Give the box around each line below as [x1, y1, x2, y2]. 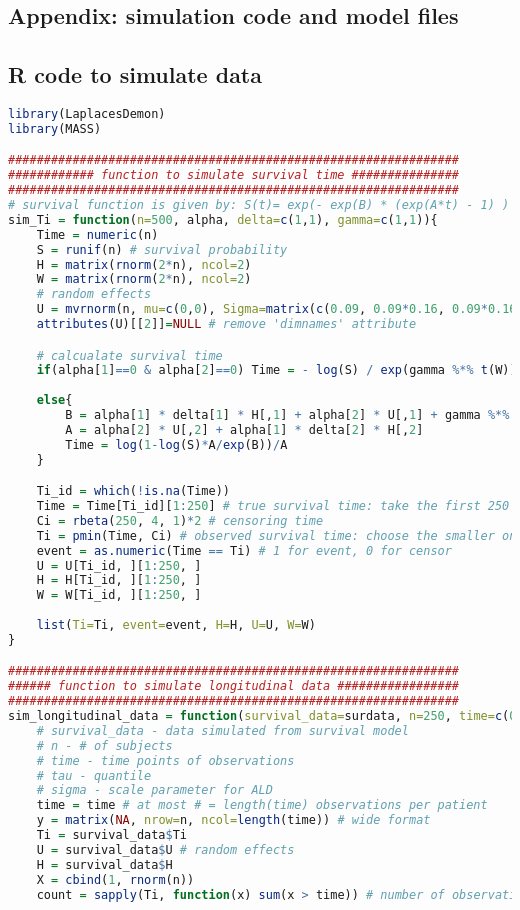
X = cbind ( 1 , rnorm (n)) [36, 872, 195, 887]
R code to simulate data [8, 59, 262, 90]
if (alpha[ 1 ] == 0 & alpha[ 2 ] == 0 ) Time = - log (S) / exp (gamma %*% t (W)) [36, 363, 517, 378]
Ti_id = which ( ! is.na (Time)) [36, 484, 230, 499]
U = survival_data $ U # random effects [36, 842, 295, 857]
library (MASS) [8, 121, 102, 136]
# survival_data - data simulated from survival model [36, 723, 409, 738]
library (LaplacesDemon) [8, 106, 166, 121]
